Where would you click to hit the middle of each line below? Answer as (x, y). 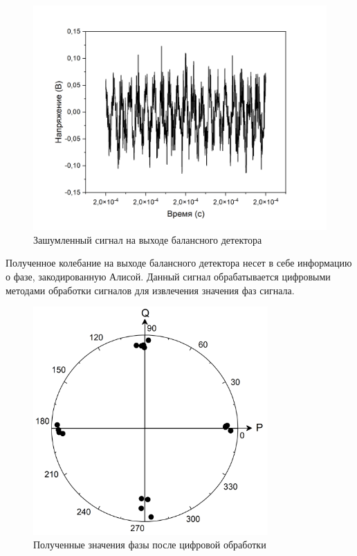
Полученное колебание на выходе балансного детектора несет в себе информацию (179, 263)
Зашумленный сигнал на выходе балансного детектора (148, 239)
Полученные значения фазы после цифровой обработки (150, 545)
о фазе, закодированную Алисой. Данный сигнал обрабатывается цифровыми (168, 276)
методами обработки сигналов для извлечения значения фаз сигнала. (150, 290)
